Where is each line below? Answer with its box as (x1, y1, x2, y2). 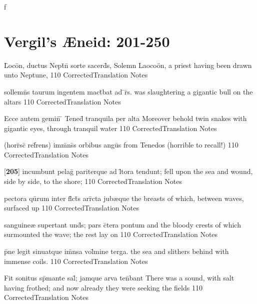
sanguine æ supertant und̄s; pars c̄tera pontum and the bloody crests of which (4, 219, 241, 229)
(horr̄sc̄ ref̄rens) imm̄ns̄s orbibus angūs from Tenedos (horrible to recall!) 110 (4, 139, 238, 150)
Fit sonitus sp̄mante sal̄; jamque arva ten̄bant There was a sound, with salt (4, 272, 234, 283)
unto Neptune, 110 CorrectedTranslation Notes (4, 69, 148, 80)
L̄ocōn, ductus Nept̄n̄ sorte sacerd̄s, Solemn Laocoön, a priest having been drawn (4, 59, 252, 70)
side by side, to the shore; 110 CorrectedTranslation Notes (4, 176, 182, 186)
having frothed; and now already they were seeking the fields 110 (4, 282, 202, 292)
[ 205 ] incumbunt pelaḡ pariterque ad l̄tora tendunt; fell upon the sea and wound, (4, 166, 253, 176)
